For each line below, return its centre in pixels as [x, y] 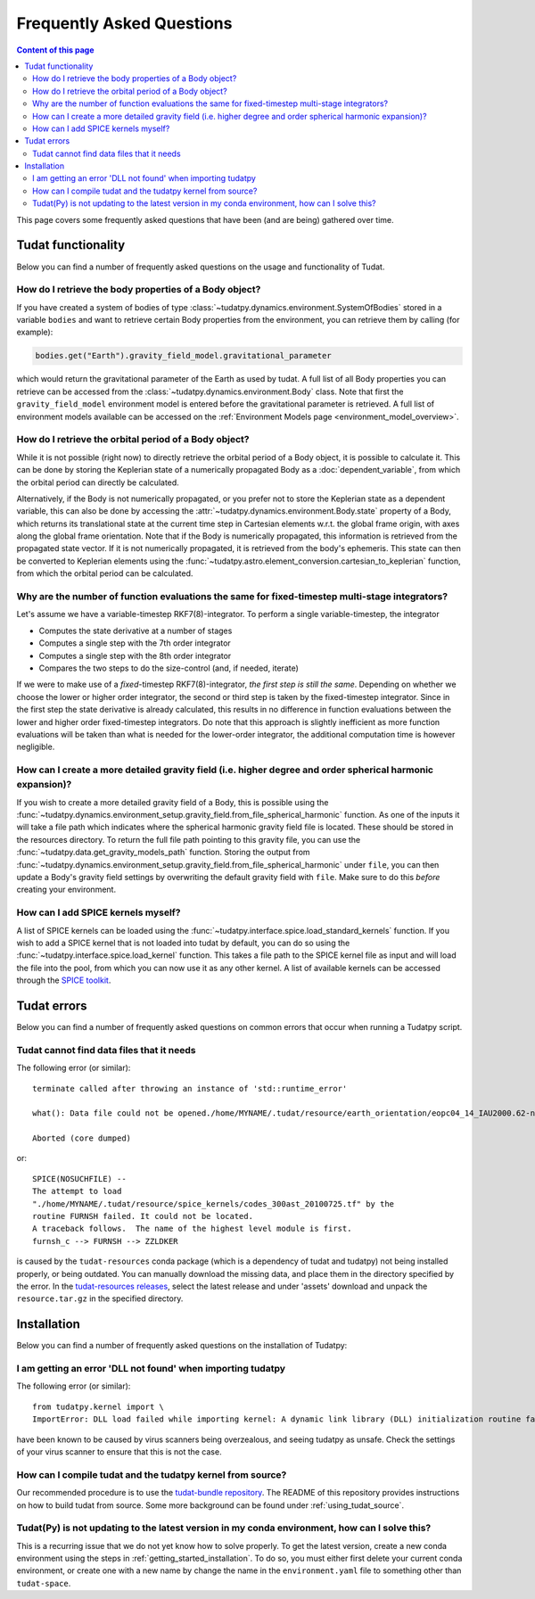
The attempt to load [77, 1191]
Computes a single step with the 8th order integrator [135, 655]
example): [35, 332]
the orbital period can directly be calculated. [98, 482]
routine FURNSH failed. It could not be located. [143, 1216]
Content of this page [55, 50]
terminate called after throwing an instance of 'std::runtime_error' [190, 1088]
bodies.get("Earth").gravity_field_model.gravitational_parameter [183, 356]
